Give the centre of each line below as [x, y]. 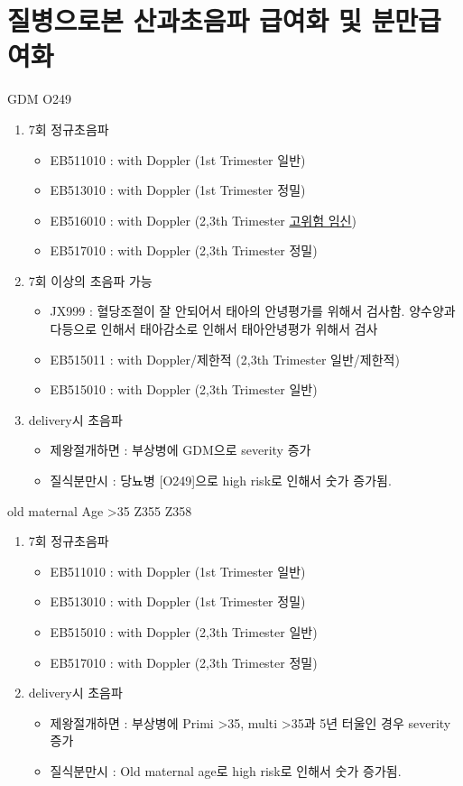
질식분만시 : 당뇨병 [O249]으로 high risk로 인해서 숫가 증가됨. [221, 481]
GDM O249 [40, 99]
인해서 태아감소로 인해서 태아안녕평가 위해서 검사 [239, 329]
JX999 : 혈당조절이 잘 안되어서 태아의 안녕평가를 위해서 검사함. [227, 311]
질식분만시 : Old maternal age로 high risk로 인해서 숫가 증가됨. [226, 770]
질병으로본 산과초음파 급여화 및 [185, 20]
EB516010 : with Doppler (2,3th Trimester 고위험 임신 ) [203, 220]
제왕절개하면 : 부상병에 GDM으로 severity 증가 [181, 450]
